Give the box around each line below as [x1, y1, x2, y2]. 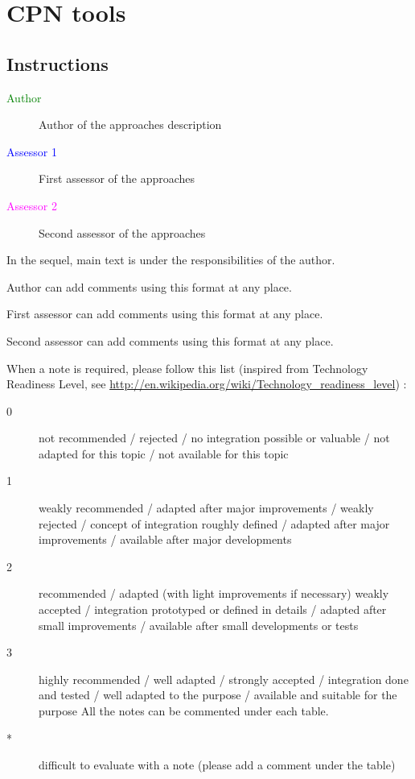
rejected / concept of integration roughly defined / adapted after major [39, 515, 390, 532]
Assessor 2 [6, 197, 57, 213]
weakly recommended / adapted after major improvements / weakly [39, 499, 374, 516]
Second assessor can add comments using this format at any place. [6, 332, 334, 349]
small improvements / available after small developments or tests [39, 616, 359, 633]
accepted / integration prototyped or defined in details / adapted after [39, 601, 387, 618]
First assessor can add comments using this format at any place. [6, 305, 323, 322]
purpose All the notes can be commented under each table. [39, 702, 329, 719]
